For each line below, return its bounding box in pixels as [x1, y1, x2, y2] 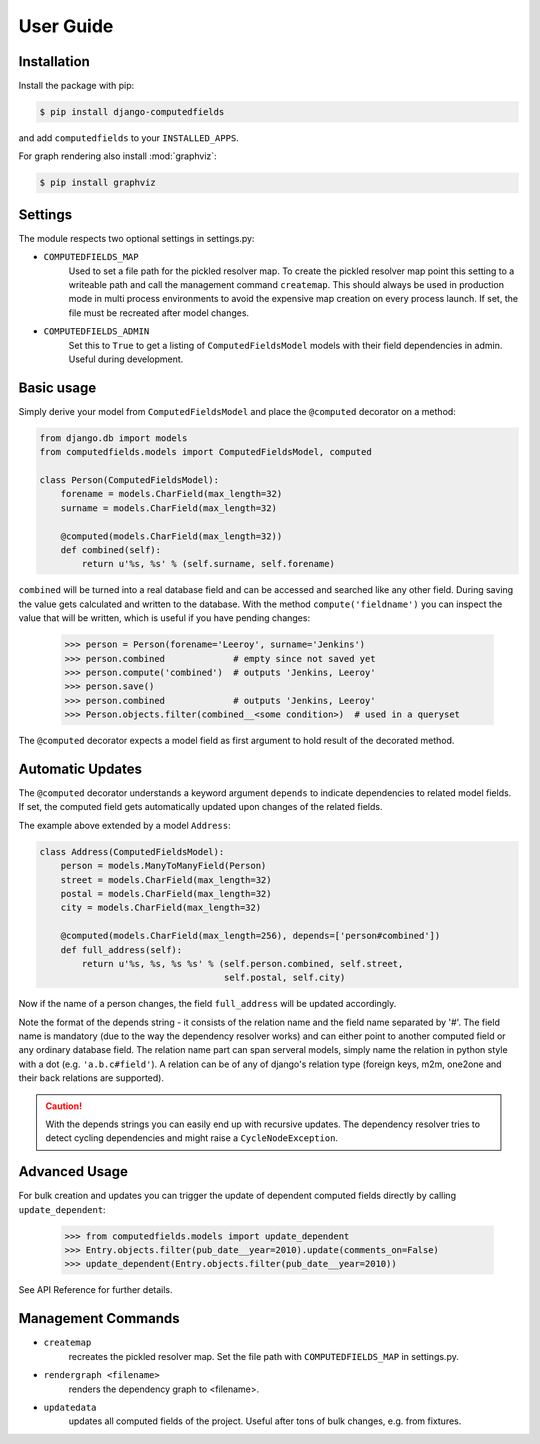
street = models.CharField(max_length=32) [60, 874, 272, 885]
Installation [18, 53, 90, 70]
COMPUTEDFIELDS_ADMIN [43, 326, 150, 337]
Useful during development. [68, 353, 184, 365]
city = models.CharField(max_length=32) [60, 902, 262, 914]
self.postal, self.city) [223, 972, 346, 984]
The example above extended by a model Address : [18, 819, 231, 831]
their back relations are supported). [18, 1072, 165, 1084]
